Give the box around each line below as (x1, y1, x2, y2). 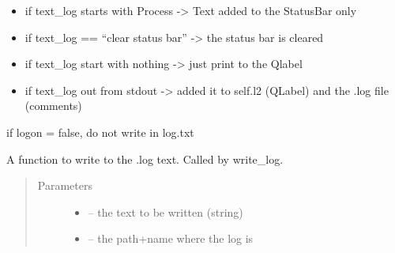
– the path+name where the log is (88, 230, 254, 247)
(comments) (24, 97, 82, 114)
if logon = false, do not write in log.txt (6, 123, 194, 140)
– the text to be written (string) (88, 203, 243, 220)
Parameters (37, 177, 92, 194)
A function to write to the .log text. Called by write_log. (6, 150, 284, 167)
